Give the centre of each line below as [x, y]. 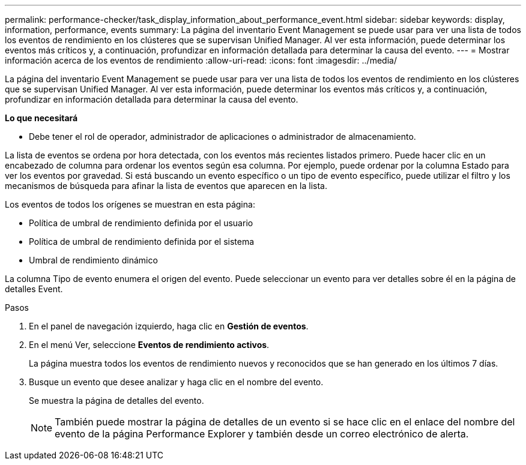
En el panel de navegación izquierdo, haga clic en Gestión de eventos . [169, 326]
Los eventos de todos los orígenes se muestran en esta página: [130, 204]
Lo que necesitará [41, 118]
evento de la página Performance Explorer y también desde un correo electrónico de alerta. [262, 434]
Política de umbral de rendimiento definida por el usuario [141, 223]
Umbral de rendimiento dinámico [93, 260]
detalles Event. [34, 289]
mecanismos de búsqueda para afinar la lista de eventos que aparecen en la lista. [166, 186]
